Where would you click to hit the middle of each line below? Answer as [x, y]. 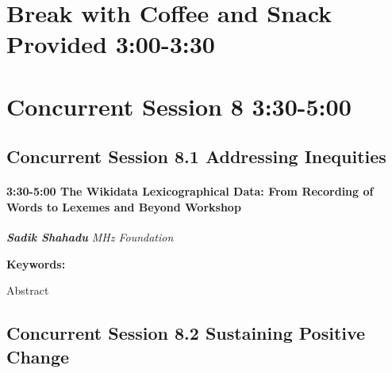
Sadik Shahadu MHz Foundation [90, 237]
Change [38, 356]
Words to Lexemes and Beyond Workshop [124, 206]
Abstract [28, 290]
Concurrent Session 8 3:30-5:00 [179, 106]
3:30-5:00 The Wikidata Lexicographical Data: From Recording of [190, 191]
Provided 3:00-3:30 [111, 44]
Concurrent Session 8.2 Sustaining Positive [186, 333]
